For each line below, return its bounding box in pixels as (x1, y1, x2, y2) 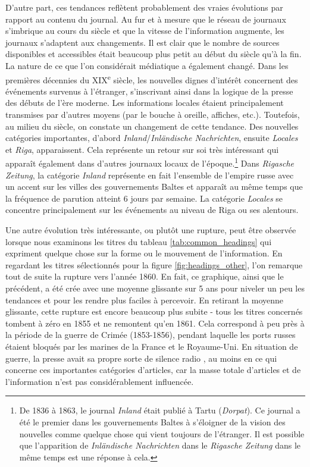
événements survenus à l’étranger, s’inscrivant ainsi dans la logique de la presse (5, 84, 293, 97)
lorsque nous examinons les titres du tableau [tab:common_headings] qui (5, 235, 272, 247)
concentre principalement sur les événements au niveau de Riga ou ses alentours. (5, 203, 299, 216)
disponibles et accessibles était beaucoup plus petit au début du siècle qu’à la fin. (5, 48, 302, 60)
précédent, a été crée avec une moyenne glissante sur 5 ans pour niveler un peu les (5, 281, 305, 294)
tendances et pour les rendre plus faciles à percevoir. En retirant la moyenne (5, 293, 284, 306)
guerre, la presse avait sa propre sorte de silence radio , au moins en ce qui (5, 352, 277, 364)
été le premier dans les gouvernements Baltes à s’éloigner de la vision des (19, 415, 286, 428)
